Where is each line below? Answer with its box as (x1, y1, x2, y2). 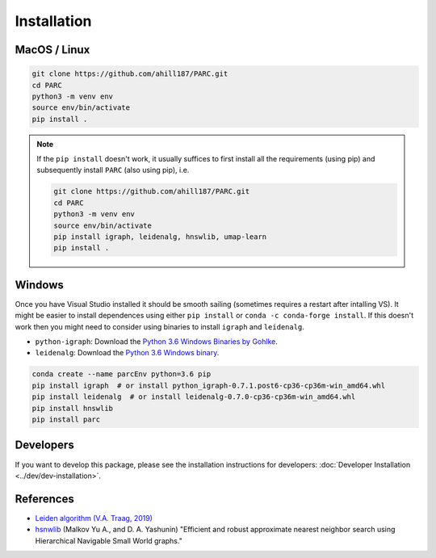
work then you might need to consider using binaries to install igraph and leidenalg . (15, 321, 304, 331)
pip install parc (31, 415, 101, 424)
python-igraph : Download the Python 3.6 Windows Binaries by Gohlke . (35, 337, 279, 346)
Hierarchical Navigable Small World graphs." (35, 535, 183, 545)
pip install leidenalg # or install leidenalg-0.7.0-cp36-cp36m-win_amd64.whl (31, 392, 356, 401)
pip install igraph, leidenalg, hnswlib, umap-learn (53, 233, 267, 241)
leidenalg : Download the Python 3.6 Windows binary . (35, 348, 220, 358)
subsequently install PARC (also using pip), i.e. (36, 166, 190, 175)
